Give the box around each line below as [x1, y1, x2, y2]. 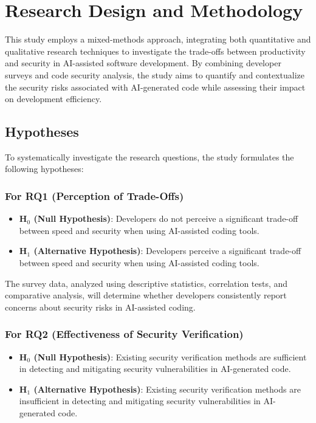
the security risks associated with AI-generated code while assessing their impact [5, 80, 306, 93]
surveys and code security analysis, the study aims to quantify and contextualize [5, 68, 304, 81]
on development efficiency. [5, 92, 102, 105]
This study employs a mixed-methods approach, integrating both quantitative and [5, 33, 311, 46]
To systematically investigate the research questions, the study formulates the [5, 150, 294, 163]
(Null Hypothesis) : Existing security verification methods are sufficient [33, 350, 307, 363]
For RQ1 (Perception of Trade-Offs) [5, 188, 184, 203]
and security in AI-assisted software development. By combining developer [5, 57, 281, 69]
